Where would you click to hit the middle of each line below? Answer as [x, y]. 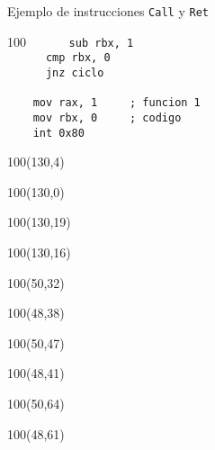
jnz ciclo [75, 72]
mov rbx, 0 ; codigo [107, 117]
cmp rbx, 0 [78, 58]
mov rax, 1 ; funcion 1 [116, 103]
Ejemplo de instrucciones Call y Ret [108, 11]
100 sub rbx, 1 [71, 41]
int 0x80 [58, 133]
